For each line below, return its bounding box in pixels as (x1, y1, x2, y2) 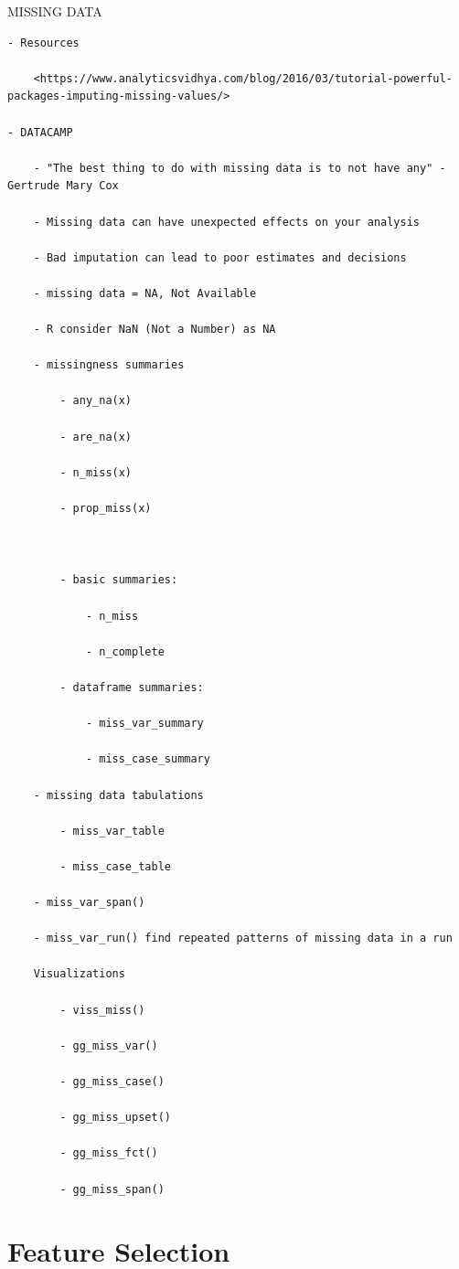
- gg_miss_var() (59, 1039, 158, 1052)
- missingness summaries (33, 358, 185, 372)
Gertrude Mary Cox (7, 179, 119, 193)
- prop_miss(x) (59, 502, 152, 516)
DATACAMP (20, 125, 73, 139)
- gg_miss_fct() (59, 1146, 158, 1160)
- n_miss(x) (59, 465, 133, 479)
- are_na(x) (59, 430, 133, 443)
